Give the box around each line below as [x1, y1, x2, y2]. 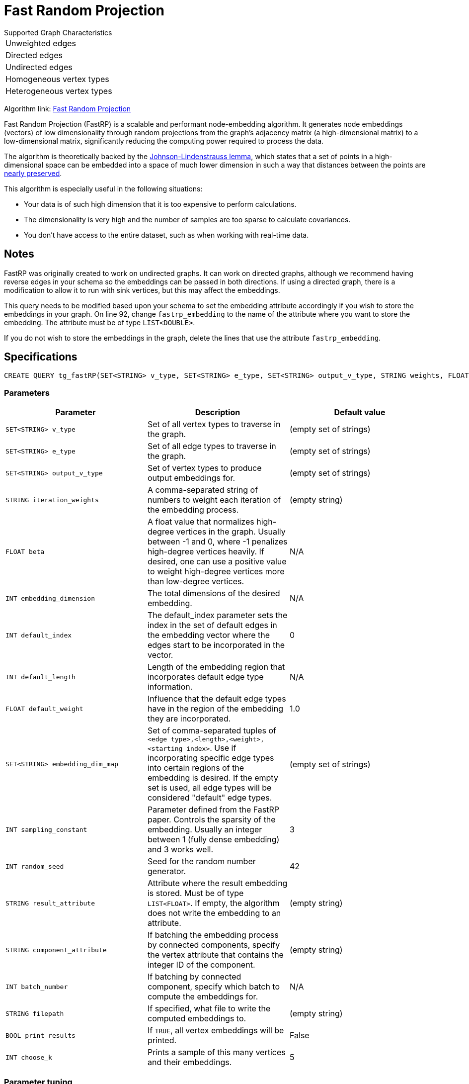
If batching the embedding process [147, 930, 279, 940]
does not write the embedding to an [147, 908, 281, 918]
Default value [334, 407, 386, 418]
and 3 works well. [147, 844, 213, 855]
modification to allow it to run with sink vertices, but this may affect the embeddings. [4, 285, 280, 294]
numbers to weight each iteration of [147, 495, 281, 505]
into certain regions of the [147, 763, 244, 773]
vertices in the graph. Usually [176, 527, 286, 537]
